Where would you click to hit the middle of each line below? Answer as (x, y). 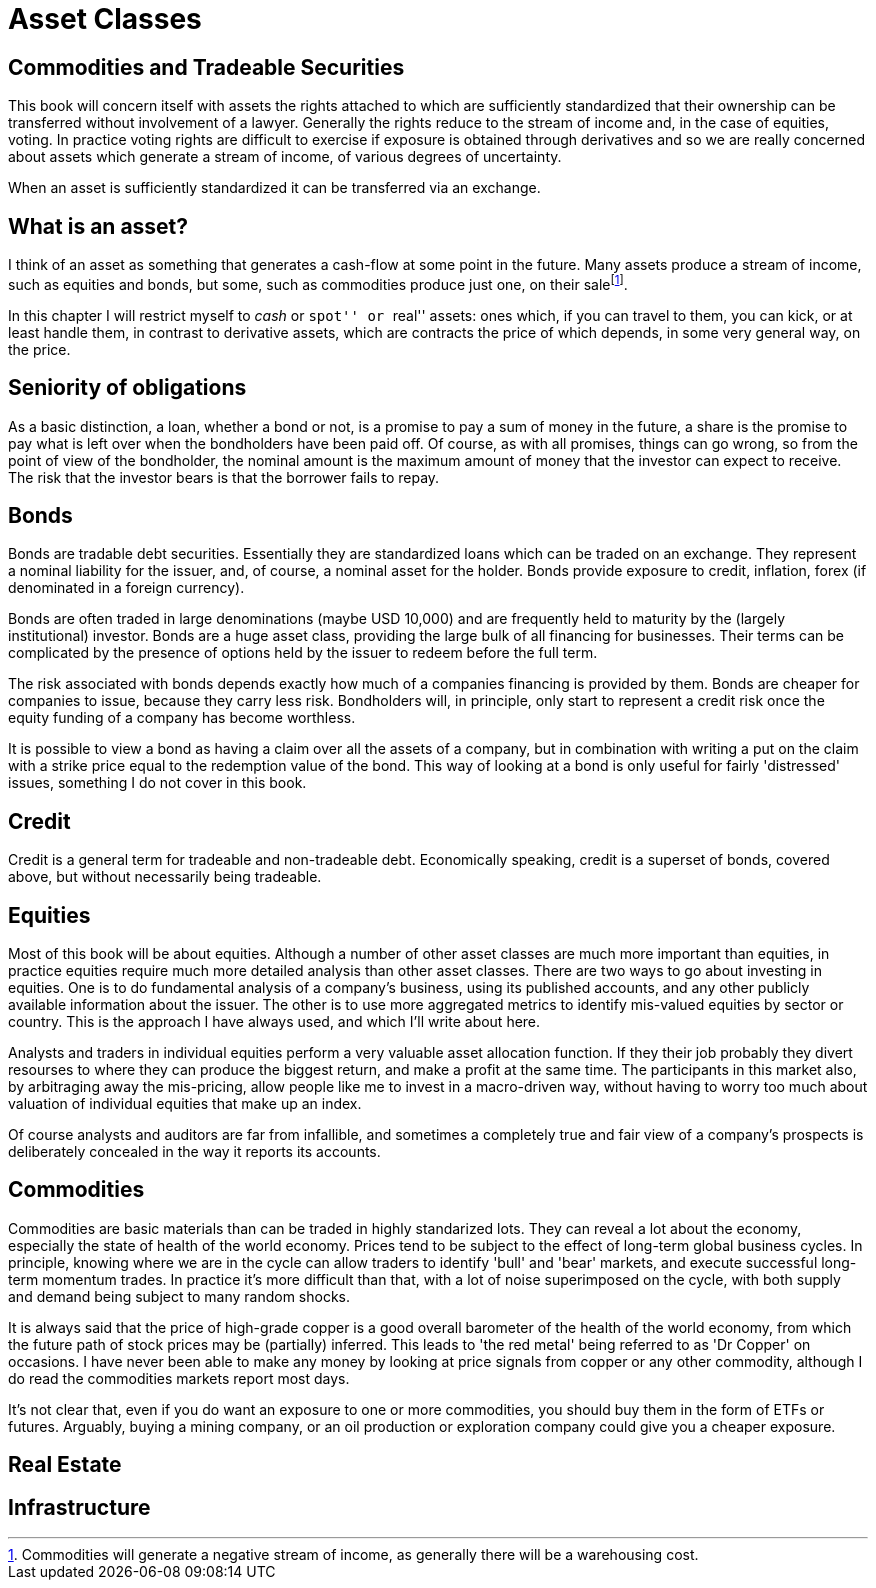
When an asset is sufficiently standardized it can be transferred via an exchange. (274, 188)
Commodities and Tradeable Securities (206, 67)
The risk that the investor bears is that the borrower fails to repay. (224, 477)
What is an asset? (98, 226)
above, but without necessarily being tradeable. (165, 877)
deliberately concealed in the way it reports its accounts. (194, 1152)
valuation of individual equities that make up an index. (185, 1104)
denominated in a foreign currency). (126, 588)
